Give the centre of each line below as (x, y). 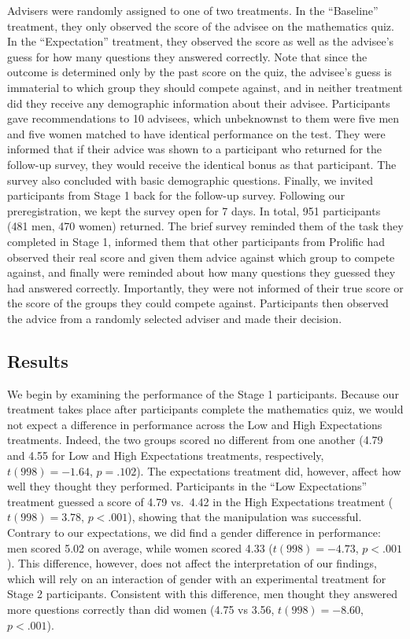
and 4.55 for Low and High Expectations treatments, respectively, (166, 455)
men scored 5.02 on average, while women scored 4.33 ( (140, 547)
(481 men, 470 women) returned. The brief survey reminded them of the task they (205, 226)
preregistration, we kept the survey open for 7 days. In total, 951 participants (194, 210)
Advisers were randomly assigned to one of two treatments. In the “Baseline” (193, 10)
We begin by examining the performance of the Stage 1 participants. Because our (203, 393)
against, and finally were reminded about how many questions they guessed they (201, 272)
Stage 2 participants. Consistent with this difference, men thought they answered (202, 594)
